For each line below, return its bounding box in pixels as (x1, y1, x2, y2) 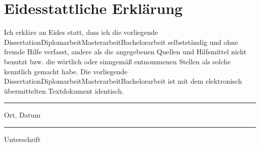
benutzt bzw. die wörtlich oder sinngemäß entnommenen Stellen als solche (4, 56, 231, 66)
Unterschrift (4, 134, 41, 144)
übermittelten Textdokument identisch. (4, 85, 124, 96)
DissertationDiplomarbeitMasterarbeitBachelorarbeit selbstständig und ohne (4, 36, 238, 47)
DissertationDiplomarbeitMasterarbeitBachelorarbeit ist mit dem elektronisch (4, 76, 242, 86)
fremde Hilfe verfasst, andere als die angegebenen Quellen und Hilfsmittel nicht (4, 46, 246, 57)
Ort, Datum (4, 110, 40, 120)
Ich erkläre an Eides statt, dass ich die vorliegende (4, 27, 158, 37)
